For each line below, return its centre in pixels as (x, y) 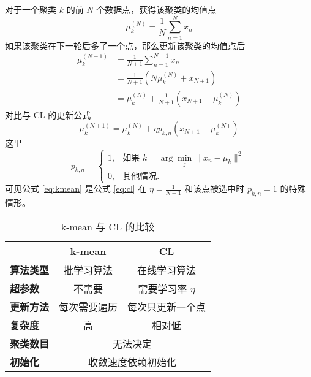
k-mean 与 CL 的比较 (108, 226)
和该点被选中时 (215, 188)
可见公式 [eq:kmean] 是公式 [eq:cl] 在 (76, 188)
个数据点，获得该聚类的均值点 (156, 9)
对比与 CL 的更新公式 (48, 114)
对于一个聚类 (31, 9)
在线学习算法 (167, 270)
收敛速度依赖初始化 (133, 362)
